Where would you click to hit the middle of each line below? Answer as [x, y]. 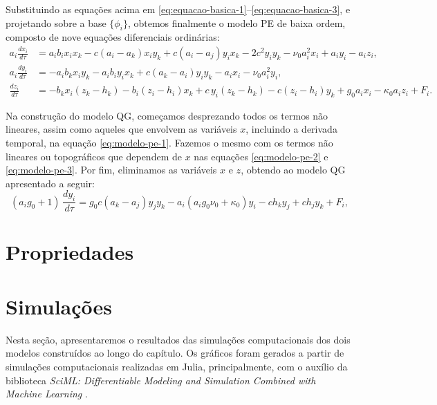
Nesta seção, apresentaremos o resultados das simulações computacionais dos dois [178, 339]
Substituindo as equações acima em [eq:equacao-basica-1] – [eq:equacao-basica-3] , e [178, 9]
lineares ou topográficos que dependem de [94, 156]
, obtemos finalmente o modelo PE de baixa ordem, [236, 22]
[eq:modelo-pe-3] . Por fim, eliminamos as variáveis [111, 170]
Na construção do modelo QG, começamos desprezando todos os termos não [167, 115]
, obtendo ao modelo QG [293, 170]
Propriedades [70, 252]
